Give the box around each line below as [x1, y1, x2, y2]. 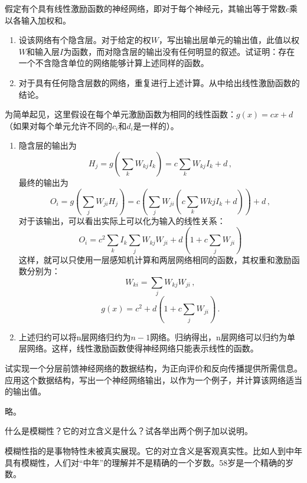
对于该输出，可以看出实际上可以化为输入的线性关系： [18, 215, 226, 227]
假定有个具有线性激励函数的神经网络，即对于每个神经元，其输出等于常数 [5, 2, 286, 14]
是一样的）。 [133, 119, 179, 132]
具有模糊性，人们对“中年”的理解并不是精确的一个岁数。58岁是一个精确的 [5, 456, 286, 468]
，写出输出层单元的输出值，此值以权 [159, 34, 300, 46]
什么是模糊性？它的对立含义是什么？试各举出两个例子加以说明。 [5, 425, 253, 437]
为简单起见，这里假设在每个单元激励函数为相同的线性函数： [5, 108, 236, 120]
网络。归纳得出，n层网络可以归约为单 [150, 330, 295, 343]
